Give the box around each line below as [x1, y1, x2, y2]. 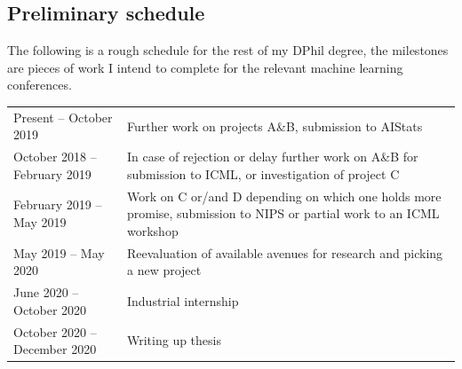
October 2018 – [13, 147, 97, 166]
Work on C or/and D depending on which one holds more [126, 186, 442, 205]
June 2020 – [13, 283, 79, 302]
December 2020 [13, 340, 97, 358]
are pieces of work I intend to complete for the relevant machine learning [7, 58, 403, 76]
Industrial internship [126, 291, 239, 310]
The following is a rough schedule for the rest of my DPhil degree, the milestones [7, 41, 449, 59]
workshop [126, 221, 179, 239]
